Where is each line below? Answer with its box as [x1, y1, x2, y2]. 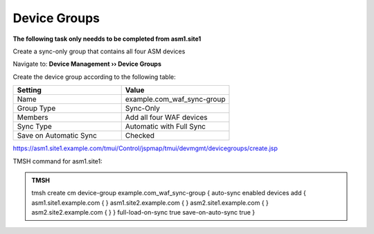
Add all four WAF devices [125, 113, 208, 123]
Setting [17, 85, 42, 95]
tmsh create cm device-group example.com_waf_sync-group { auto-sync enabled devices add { [31, 189, 306, 197]
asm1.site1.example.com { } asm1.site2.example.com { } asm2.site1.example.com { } [31, 198, 269, 207]
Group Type [17, 104, 56, 114]
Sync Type [17, 122, 52, 132]
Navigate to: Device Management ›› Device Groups [12, 60, 162, 69]
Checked [125, 131, 155, 141]
